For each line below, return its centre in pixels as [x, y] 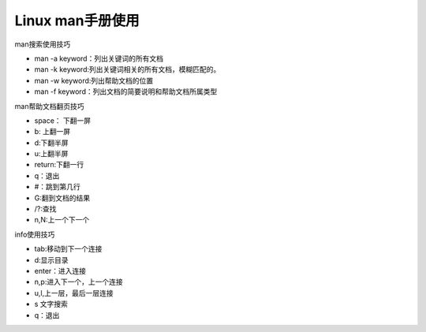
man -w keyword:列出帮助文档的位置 [94, 80]
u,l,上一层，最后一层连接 [74, 293]
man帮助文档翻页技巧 [49, 106]
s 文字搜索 [51, 304]
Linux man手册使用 [77, 21]
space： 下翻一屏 [63, 120]
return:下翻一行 [59, 165]
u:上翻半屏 [51, 154]
